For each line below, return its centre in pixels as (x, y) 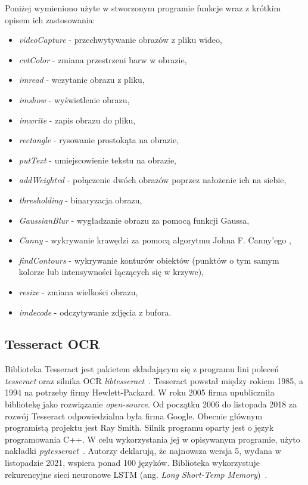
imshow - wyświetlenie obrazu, (74, 99)
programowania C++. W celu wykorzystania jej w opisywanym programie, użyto (153, 439)
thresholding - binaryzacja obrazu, (80, 200)
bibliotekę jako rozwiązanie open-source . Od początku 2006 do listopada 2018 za (151, 404)
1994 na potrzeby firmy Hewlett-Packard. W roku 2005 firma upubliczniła (140, 392)
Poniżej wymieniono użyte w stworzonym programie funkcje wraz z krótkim (143, 8)
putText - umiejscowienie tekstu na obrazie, (97, 160)
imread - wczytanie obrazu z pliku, (82, 80)
